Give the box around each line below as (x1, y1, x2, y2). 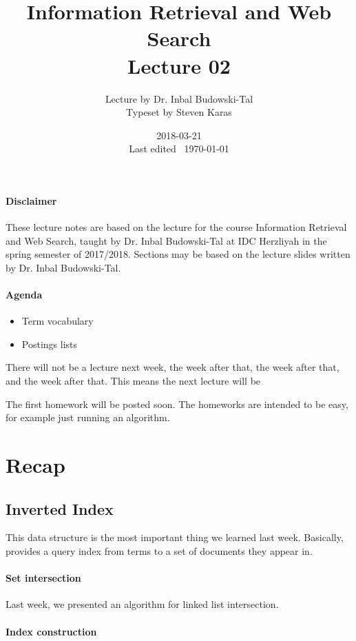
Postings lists (21, 336, 78, 351)
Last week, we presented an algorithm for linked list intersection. (6, 597, 279, 611)
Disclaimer (6, 193, 57, 207)
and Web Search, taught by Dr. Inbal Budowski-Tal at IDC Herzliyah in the (6, 233, 327, 247)
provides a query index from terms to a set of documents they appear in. (6, 543, 313, 558)
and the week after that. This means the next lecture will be (6, 374, 261, 388)
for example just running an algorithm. (6, 410, 170, 425)
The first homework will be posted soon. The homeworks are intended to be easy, (6, 396, 348, 411)
